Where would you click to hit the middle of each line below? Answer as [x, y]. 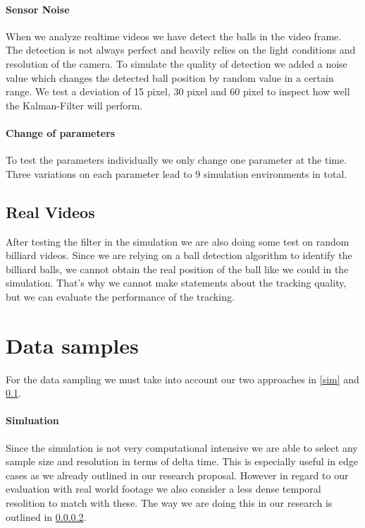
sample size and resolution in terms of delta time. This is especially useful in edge [182, 461]
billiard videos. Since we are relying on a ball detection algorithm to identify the [179, 255]
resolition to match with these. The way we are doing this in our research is [169, 503]
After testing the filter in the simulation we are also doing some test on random [178, 241]
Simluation [32, 420]
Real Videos [50, 211]
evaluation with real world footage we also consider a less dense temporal [163, 489]
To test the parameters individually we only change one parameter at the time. [177, 160]
